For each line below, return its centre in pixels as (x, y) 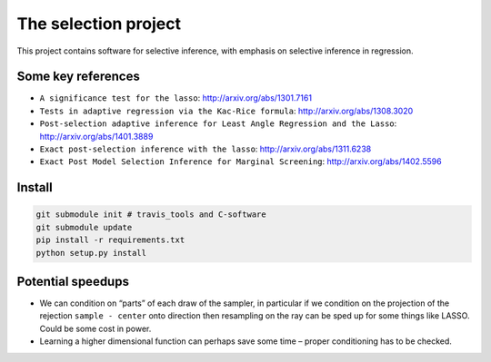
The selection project (99, 24)
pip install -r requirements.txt (110, 240)
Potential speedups (73, 281)
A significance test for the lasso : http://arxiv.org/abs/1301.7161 (176, 98)
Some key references (78, 77)
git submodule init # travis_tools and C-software (151, 215)
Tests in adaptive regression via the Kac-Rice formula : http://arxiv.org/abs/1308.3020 (226, 111)
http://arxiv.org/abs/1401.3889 (96, 136)
